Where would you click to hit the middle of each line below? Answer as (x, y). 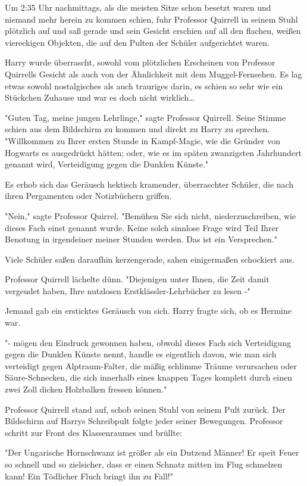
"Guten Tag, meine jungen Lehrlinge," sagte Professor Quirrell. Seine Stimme (145, 117)
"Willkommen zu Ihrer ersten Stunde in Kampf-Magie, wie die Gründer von (142, 140)
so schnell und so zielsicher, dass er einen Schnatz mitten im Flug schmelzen (144, 464)
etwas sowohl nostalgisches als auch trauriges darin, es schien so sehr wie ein (144, 85)
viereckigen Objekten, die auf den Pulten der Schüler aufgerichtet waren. (137, 42)
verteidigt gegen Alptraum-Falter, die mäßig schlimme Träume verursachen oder (151, 365)
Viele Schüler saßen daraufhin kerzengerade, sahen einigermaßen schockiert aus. (150, 259)
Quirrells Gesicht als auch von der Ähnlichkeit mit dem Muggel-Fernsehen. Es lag (153, 74)
